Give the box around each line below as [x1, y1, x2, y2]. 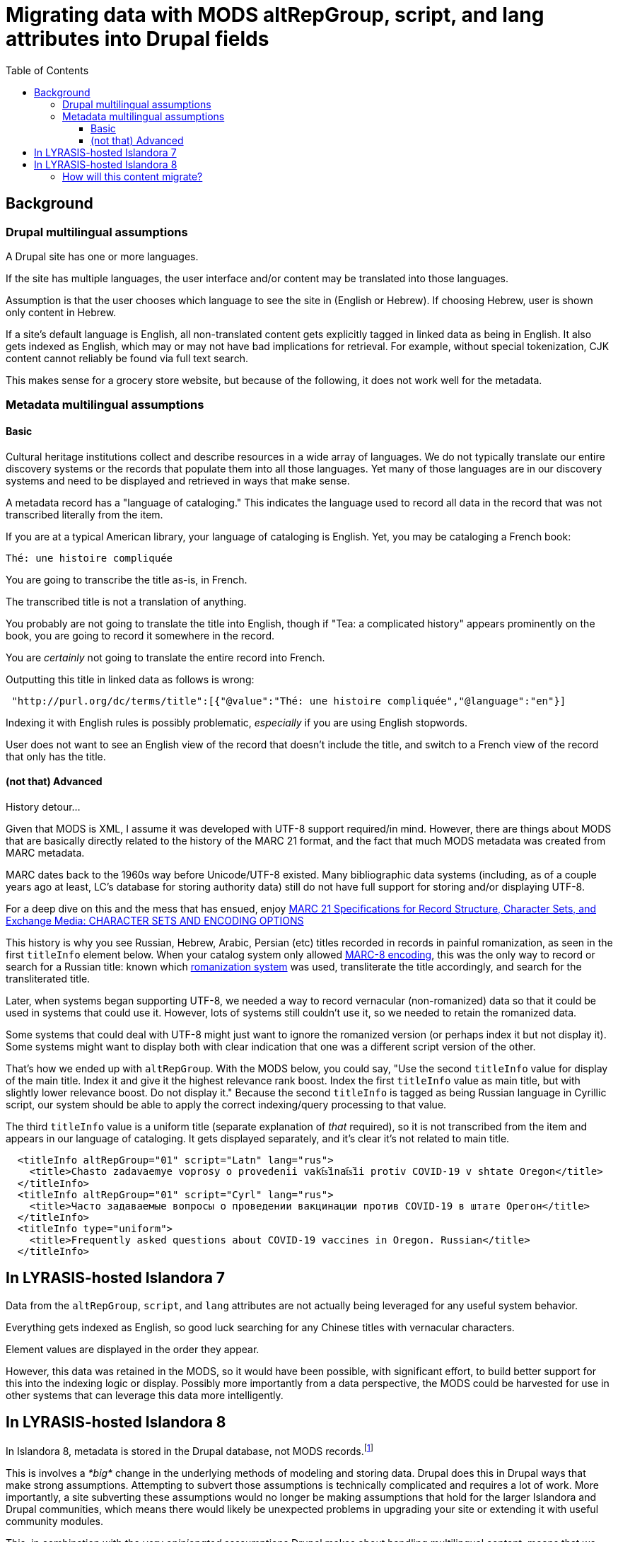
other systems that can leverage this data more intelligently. [6, 1389, 284, 1401]
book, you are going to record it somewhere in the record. [6, 629, 274, 642]
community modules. [6, 1515, 104, 1528]
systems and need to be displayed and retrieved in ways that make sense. [6, 474, 350, 487]
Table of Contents [6, 64, 89, 76]
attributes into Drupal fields [6, 27, 269, 51]
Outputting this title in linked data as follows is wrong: [6, 673, 255, 685]
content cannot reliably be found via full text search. [6, 352, 248, 364]
